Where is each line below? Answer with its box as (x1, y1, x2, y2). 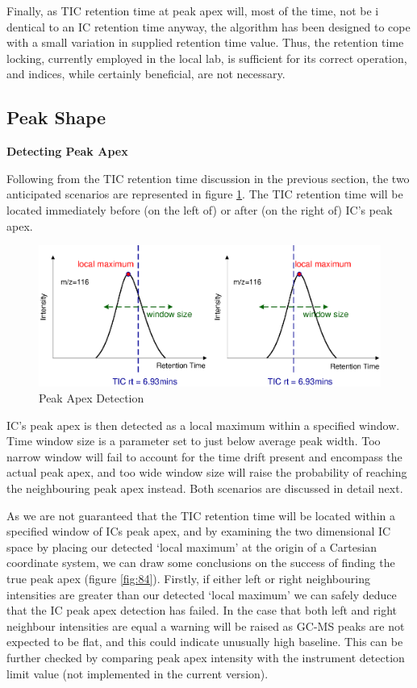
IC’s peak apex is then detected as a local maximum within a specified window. (6, 416, 400, 433)
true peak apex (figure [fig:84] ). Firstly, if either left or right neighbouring (6, 569, 370, 586)
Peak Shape (6, 105, 106, 130)
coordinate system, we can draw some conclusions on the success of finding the (6, 554, 395, 571)
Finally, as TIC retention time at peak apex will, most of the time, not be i (6, 2, 379, 19)
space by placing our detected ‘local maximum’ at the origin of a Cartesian (6, 538, 377, 555)
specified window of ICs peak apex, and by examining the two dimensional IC (6, 523, 391, 540)
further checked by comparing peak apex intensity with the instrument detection (6, 648, 405, 665)
